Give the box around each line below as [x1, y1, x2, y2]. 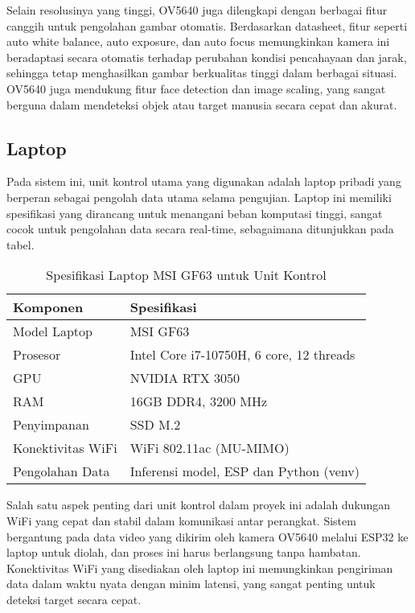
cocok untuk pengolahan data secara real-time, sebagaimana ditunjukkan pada [6, 220, 394, 237]
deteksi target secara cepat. [6, 590, 142, 607]
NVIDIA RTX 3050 [129, 368, 240, 388]
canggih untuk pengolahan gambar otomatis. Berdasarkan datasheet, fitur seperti [6, 17, 408, 34]
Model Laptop [13, 322, 92, 341]
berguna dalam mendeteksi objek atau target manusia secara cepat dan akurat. [6, 96, 397, 113]
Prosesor [13, 345, 61, 364]
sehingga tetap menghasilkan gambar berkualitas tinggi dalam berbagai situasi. [6, 64, 397, 81]
